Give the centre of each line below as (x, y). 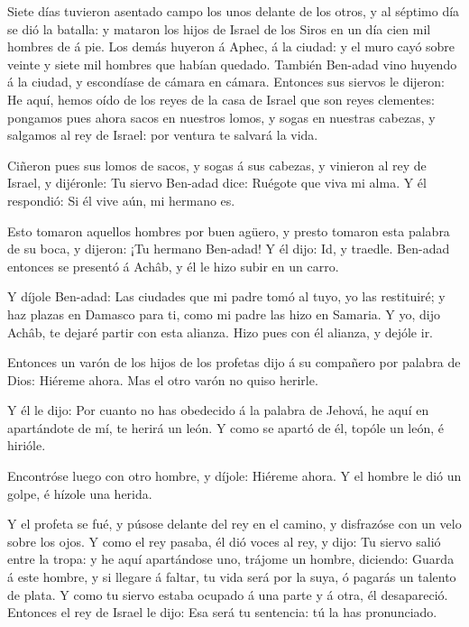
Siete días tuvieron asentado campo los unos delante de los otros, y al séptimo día (234, 11)
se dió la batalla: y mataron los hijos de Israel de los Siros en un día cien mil (219, 28)
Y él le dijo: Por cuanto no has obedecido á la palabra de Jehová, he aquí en (218, 410)
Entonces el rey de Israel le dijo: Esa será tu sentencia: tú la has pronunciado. (222, 612)
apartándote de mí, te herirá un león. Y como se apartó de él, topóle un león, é (225, 427)
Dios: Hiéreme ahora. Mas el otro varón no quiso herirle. (163, 379)
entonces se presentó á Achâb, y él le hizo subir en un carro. (173, 266)
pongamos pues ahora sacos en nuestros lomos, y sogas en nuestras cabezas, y (221, 117)
